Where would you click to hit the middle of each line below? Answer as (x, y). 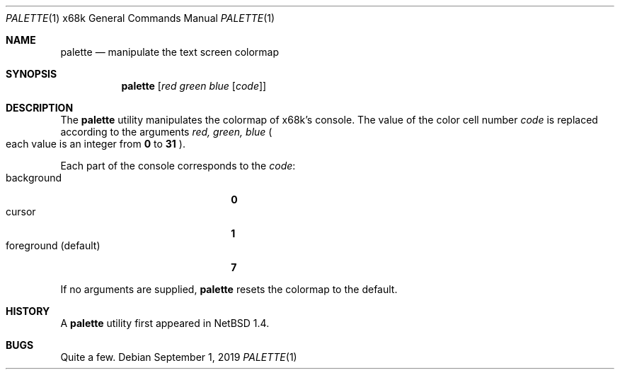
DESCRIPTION (40, 108)
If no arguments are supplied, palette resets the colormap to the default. (229, 289)
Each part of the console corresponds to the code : (178, 166)
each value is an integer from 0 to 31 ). (96, 144)
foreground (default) (53, 245)
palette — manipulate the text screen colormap (170, 52)
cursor (21, 212)
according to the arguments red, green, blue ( (166, 132)
